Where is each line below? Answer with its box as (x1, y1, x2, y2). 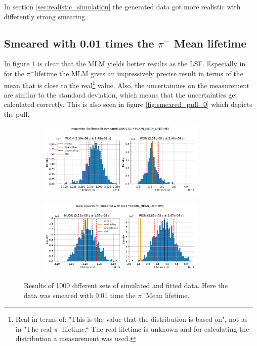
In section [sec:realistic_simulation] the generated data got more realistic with (4, 1, 241, 11)
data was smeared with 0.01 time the (24, 290, 136, 300)
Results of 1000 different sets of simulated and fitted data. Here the (24, 280, 228, 290)
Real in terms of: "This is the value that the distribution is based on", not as (15, 314, 248, 324)
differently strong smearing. (4, 11, 87, 21)
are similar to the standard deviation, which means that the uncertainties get (4, 89, 238, 99)
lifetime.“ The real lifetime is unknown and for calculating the (62, 323, 249, 334)
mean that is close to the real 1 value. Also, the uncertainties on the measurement (4, 78, 250, 90)
